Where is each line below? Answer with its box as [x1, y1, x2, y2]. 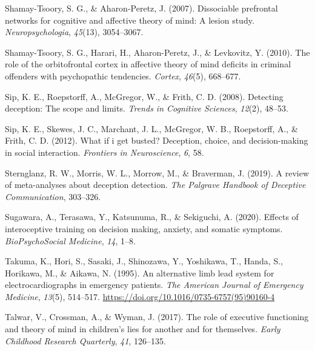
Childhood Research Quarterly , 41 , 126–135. [5, 334, 166, 347]
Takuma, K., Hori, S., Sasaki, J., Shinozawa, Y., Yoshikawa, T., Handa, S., [5, 255, 283, 267]
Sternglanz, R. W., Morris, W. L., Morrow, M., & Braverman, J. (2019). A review [5, 166, 310, 179]
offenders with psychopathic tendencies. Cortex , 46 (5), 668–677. [5, 69, 241, 82]
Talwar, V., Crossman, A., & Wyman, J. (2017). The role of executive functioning [5, 310, 309, 323]
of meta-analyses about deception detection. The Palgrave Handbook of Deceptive [5, 178, 306, 191]
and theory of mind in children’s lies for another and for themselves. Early [5, 323, 280, 335]
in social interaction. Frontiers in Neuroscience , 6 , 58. [5, 145, 204, 158]
